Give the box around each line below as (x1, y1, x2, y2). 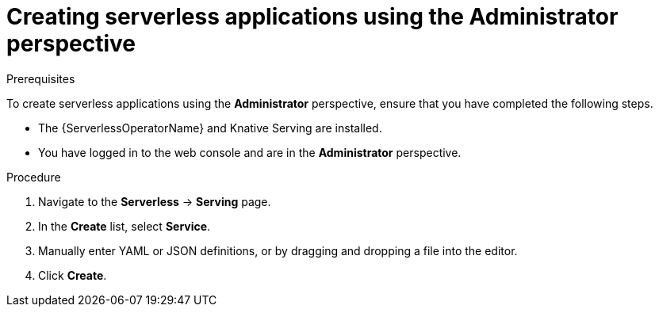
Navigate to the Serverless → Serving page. (38, 194, 271, 208)
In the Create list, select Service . (38, 219, 211, 233)
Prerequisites (6, 71, 75, 86)
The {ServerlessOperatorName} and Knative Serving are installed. (38, 120, 382, 135)
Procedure (6, 170, 61, 184)
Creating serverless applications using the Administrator (6, 3, 619, 30)
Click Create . (38, 268, 107, 282)
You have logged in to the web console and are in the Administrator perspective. (38, 145, 462, 159)
